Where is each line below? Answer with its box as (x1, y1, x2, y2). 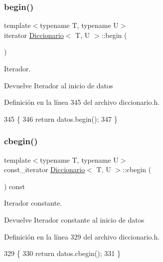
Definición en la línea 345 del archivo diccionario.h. (4, 97, 160, 107)
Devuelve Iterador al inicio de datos (4, 80, 113, 90)
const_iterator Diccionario (4, 164, 85, 175)
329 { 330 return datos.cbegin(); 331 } (4, 248, 121, 259)
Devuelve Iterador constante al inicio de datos (4, 214, 145, 225)
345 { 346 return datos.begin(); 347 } (4, 113, 118, 124)
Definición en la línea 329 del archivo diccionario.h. (4, 231, 160, 242)
